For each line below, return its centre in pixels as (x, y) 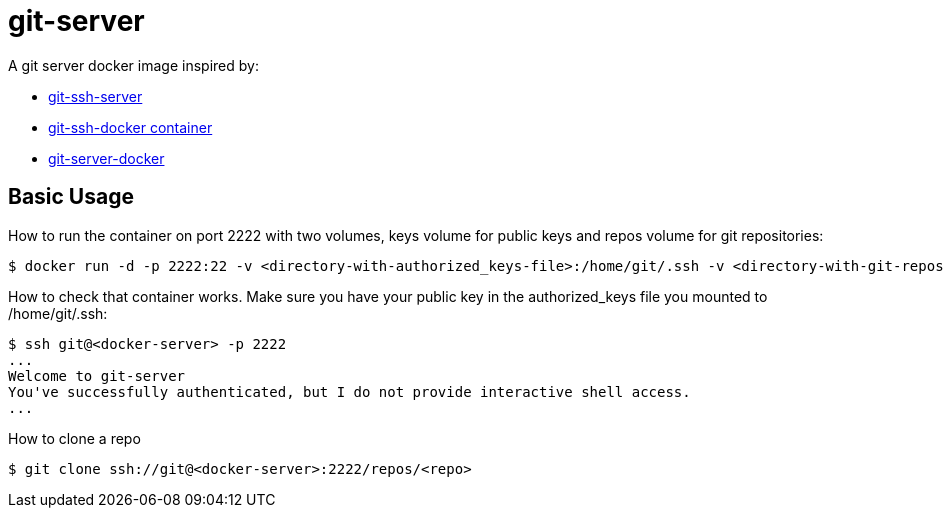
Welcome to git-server (97, 375)
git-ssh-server (95, 96)
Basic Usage (71, 197)
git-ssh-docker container (130, 127)
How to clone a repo (74, 438)
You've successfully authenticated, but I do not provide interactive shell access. (349, 391)
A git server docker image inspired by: (133, 65)
